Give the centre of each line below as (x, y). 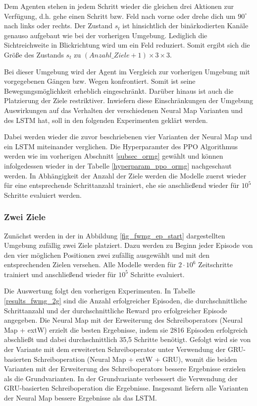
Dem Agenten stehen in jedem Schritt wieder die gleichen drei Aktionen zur (119, 6)
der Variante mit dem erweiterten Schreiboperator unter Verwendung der (115, 349)
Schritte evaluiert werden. (43, 195)
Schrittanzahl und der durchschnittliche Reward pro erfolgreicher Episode (116, 310)
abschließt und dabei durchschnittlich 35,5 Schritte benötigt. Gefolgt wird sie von (128, 339)
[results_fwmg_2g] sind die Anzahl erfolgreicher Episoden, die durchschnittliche (126, 301)
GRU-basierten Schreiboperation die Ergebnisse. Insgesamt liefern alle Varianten (126, 388)
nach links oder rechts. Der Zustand (58, 26)
